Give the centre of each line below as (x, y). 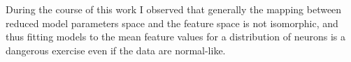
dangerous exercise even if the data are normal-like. (116, 50)
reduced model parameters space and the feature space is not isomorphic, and (172, 23)
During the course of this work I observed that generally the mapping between (174, 9)
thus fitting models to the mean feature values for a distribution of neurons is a (175, 37)
